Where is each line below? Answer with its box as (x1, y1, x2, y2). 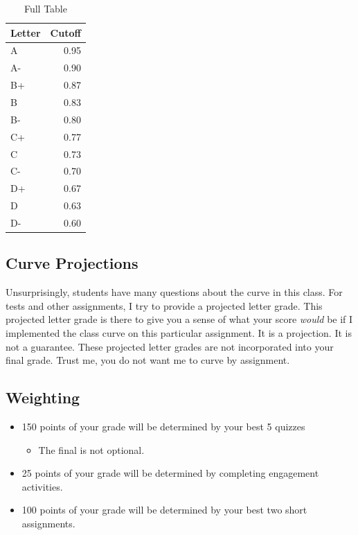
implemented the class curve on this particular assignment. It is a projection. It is (6, 325, 352, 340)
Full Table (24, 1, 67, 15)
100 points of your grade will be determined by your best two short (21, 502, 307, 517)
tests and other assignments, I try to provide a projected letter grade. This (6, 298, 323, 313)
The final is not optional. (38, 442, 145, 457)
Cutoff (50, 25, 81, 40)
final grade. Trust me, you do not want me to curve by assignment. (6, 353, 290, 367)
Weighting (6, 387, 80, 408)
